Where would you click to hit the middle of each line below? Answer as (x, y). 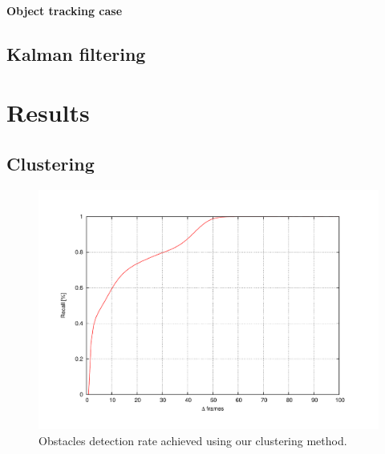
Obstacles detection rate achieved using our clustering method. (193, 440)
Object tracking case (65, 10)
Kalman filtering (76, 53)
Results (48, 112)
